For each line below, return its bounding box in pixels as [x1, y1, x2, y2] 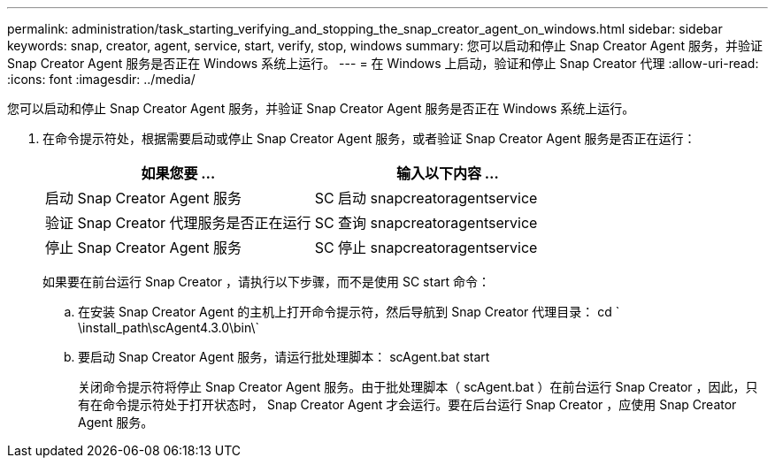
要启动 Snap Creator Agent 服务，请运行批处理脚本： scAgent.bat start [78, 349, 490, 364]
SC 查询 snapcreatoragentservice [314, 214, 538, 232]
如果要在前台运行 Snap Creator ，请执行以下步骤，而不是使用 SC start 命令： [42, 274, 491, 289]
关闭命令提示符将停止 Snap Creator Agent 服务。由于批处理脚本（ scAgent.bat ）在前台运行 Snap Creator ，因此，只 [78, 379, 758, 394]
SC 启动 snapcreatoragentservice [314, 189, 538, 207]
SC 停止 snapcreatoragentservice [314, 239, 538, 256]
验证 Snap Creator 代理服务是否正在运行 [45, 214, 311, 232]
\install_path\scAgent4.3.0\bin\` [78, 320, 260, 335]
